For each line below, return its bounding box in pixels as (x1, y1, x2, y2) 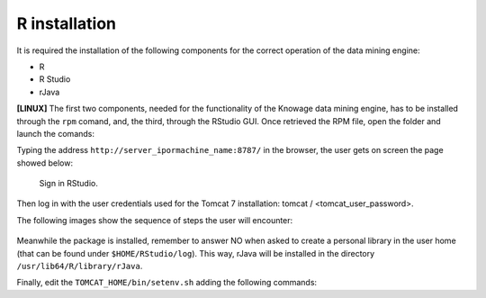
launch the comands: (16, 128, 94, 139)
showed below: (16, 158, 74, 168)
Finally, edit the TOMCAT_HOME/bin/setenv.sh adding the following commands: (16, 277, 318, 288)
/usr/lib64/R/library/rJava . (16, 261, 143, 272)
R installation (16, 14, 117, 33)
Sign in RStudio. (39, 178, 99, 189)
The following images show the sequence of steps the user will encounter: (16, 214, 293, 225)
